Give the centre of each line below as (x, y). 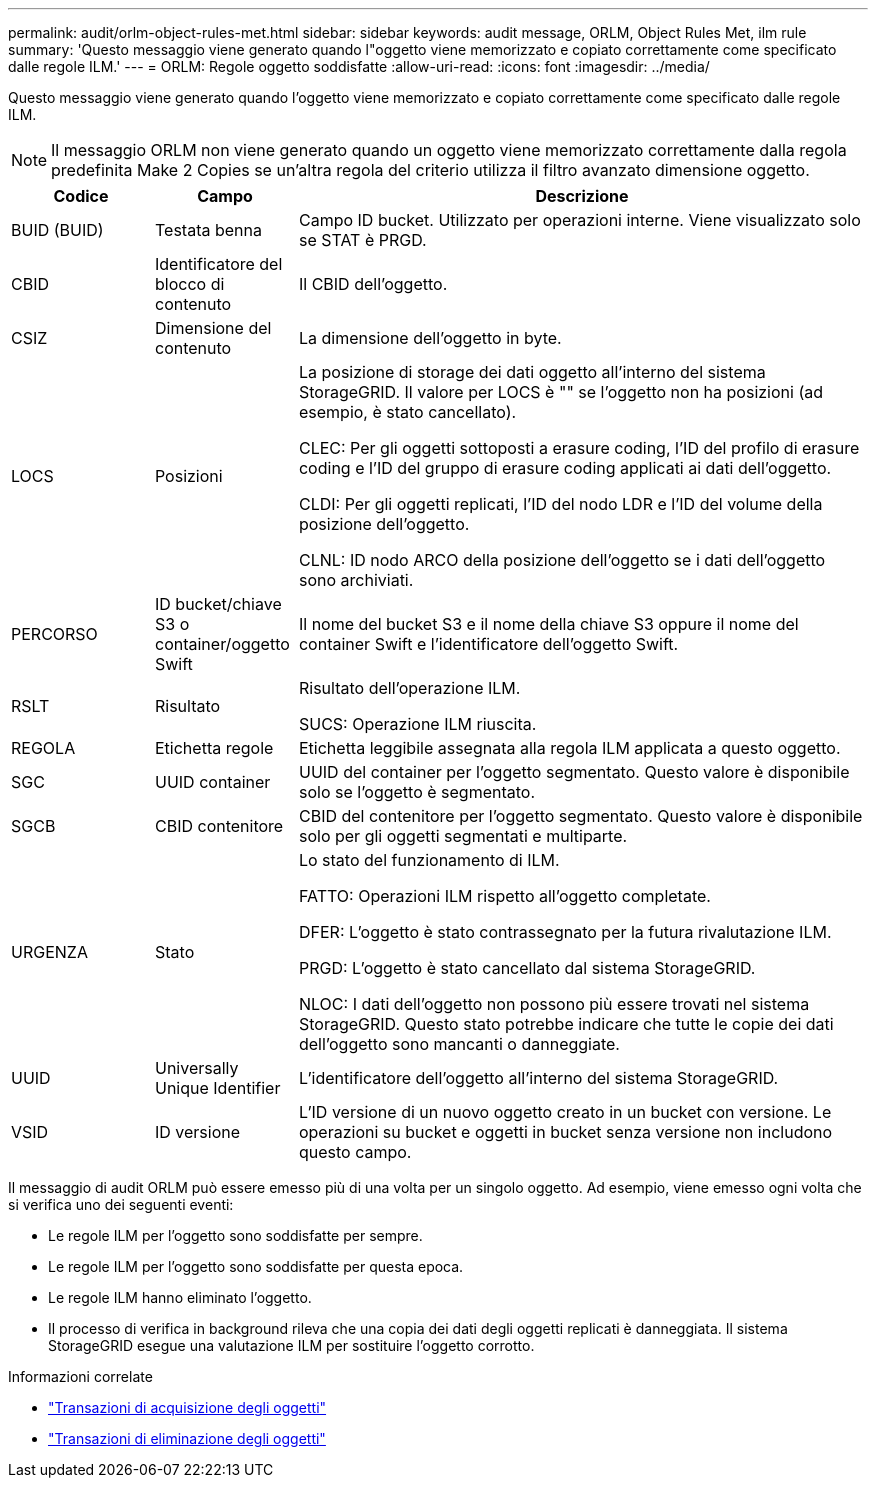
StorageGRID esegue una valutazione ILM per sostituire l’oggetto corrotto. (291, 1345)
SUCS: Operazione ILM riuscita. (417, 724)
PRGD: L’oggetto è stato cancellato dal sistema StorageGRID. (527, 968)
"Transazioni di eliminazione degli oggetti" (187, 1438)
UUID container (212, 782)
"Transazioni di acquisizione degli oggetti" (187, 1407)
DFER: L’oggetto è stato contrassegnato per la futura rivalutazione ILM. (565, 932)
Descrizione (582, 196)
